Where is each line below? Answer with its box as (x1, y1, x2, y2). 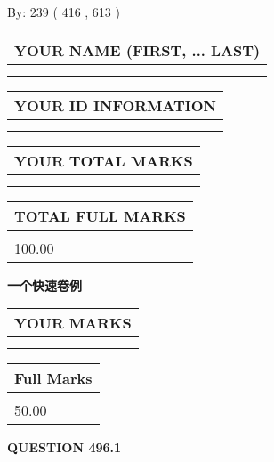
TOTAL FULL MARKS (14, 205, 186, 226)
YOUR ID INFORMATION (14, 94, 216, 116)
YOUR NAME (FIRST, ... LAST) (14, 39, 261, 61)
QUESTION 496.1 (7, 438, 122, 457)
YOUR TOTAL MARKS (14, 150, 193, 171)
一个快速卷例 (7, 275, 82, 294)
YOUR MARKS (14, 312, 132, 334)
